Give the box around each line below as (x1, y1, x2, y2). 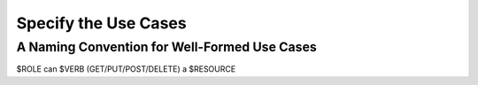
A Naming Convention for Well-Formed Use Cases (16, 39, 318, 55)
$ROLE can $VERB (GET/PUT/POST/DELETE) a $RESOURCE (16, 64, 236, 74)
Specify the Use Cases (16, 13, 187, 33)
